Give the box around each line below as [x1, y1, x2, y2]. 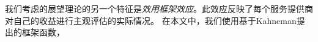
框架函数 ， [21, 26, 65, 38]
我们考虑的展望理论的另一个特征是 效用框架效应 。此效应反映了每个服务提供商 [5, 2, 313, 14]
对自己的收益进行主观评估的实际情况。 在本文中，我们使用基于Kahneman [5, 14, 297, 26]
